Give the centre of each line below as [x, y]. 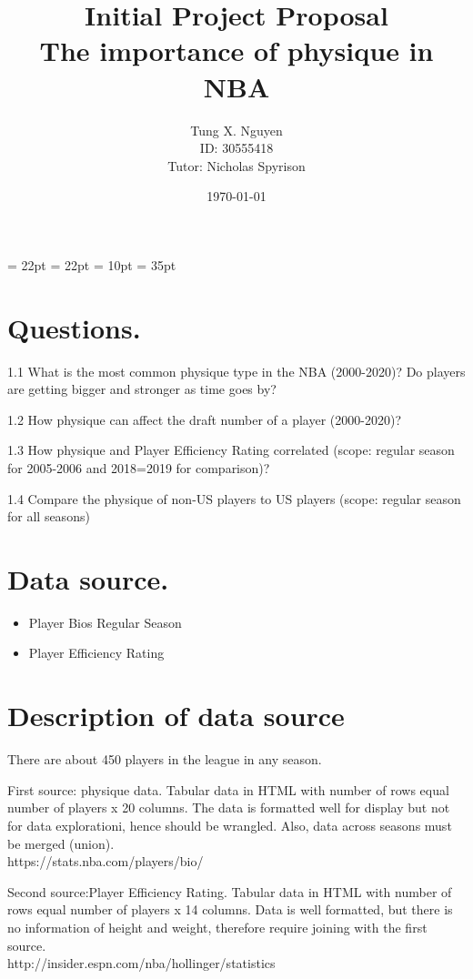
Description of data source [176, 716]
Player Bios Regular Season [105, 622]
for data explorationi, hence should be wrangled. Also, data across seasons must [230, 825]
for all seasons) [49, 516]
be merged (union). [61, 843]
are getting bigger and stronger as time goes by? [142, 389]
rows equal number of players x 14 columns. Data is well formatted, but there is [230, 909]
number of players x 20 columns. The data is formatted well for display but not [229, 807]
